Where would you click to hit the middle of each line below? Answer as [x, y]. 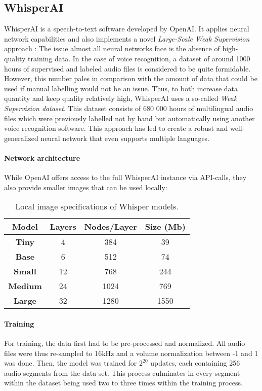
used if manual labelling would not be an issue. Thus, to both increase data [121, 88]
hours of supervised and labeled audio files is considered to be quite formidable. [127, 68]
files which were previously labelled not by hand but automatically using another [129, 118]
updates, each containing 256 [195, 363]
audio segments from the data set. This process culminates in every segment [122, 372]
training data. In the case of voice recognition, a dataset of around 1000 [139, 58]
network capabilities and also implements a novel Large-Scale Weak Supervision [127, 38]
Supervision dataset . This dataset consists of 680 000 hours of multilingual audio [129, 108]
